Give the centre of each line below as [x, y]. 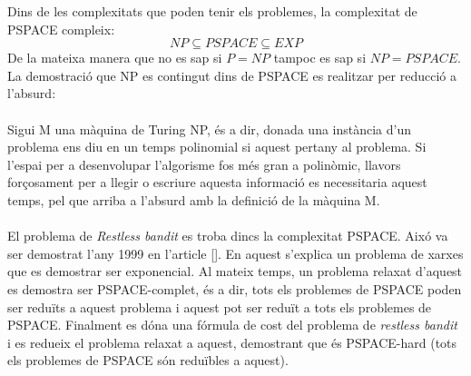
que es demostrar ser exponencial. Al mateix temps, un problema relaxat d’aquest [235, 271]
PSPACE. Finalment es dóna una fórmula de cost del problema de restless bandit [232, 325]
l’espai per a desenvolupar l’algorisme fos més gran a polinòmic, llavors [204, 164]
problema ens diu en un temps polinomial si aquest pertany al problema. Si [217, 147]
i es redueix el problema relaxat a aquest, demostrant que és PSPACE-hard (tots [232, 342]
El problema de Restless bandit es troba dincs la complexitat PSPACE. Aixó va [228, 236]
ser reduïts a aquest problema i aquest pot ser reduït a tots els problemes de [220, 307]
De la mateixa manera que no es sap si [115, 58]
